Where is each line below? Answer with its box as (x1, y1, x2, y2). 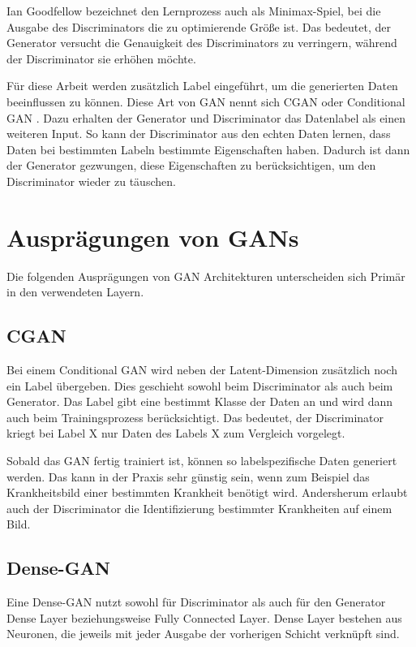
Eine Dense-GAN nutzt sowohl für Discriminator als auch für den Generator (6, 593, 386, 610)
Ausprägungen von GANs (6, 220, 299, 253)
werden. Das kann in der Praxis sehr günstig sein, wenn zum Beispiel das (6, 468, 370, 485)
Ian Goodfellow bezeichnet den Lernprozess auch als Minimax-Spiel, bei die (6, 2, 381, 19)
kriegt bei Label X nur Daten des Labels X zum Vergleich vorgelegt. (6, 425, 345, 442)
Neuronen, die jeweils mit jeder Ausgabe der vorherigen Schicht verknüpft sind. (6, 625, 400, 642)
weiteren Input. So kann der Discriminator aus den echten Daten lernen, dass (6, 125, 391, 142)
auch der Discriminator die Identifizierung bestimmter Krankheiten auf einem (6, 499, 392, 516)
